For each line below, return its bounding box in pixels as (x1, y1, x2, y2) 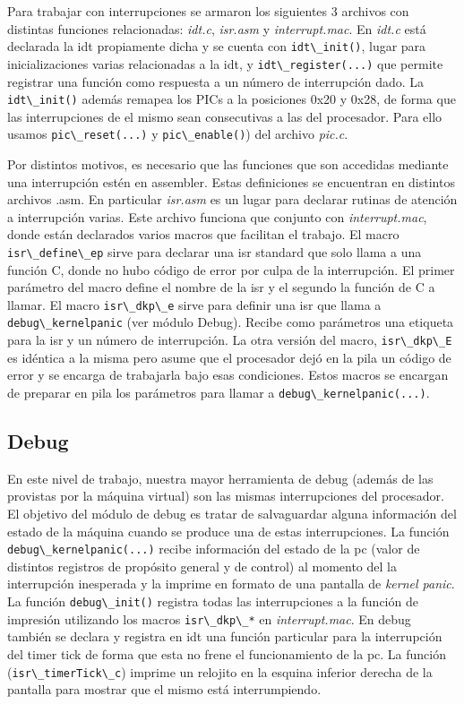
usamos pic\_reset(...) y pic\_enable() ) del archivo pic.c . (7, 124, 348, 143)
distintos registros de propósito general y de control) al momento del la (7, 556, 397, 575)
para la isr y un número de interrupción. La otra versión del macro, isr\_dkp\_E (7, 331, 452, 349)
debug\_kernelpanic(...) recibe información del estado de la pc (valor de (7, 539, 420, 558)
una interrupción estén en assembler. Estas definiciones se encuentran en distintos (7, 172, 455, 191)
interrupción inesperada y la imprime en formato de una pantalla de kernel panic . (7, 574, 455, 593)
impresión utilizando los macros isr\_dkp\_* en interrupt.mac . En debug (7, 609, 411, 628)
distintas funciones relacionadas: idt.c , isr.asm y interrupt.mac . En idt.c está (7, 19, 426, 38)
